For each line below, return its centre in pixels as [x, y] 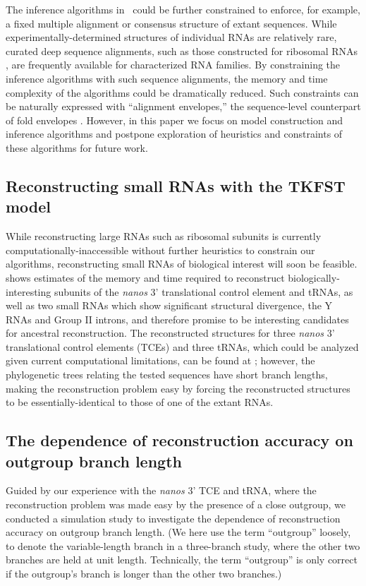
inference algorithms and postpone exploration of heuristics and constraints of [174, 134]
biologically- [314, 277]
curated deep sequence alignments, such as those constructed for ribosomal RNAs [182, 50]
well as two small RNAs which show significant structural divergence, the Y [169, 305]
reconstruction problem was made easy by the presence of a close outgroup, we [176, 504]
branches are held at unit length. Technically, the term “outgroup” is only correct [182, 560]
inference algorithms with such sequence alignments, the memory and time [167, 78]
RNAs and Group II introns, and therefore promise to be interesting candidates [177, 319]
